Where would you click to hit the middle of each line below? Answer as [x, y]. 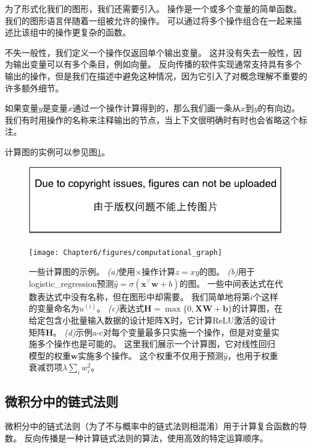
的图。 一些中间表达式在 [227, 283]
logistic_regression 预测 [71, 283]
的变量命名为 [54, 308]
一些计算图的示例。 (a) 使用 [82, 272]
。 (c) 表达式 [120, 308]
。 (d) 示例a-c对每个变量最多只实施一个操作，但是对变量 [162, 332]
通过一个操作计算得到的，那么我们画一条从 [156, 108]
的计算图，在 [258, 308]
